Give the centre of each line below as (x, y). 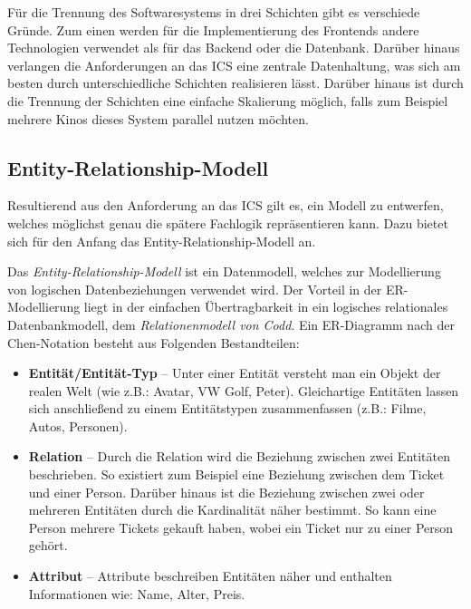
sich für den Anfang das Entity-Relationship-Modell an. (162, 241)
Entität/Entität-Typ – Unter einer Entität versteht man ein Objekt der (235, 373)
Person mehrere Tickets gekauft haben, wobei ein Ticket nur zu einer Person (241, 527)
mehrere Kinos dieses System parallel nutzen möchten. (158, 118)
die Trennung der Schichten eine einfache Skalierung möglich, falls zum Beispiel (228, 100)
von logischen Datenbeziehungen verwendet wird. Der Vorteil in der (195, 289)
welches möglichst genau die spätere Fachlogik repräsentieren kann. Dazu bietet (228, 222)
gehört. (48, 545)
